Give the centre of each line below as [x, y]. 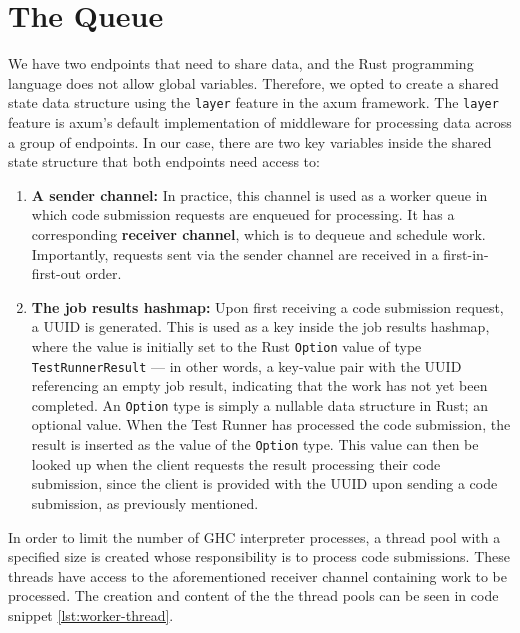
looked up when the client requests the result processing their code [236, 463]
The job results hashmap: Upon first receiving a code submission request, [267, 306]
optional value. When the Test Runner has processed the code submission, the [271, 424]
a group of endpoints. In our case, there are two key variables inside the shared [250, 141]
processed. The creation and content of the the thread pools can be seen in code [253, 595]
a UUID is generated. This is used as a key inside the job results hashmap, [260, 326]
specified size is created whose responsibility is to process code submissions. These [259, 556]
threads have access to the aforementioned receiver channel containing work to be [257, 575]
